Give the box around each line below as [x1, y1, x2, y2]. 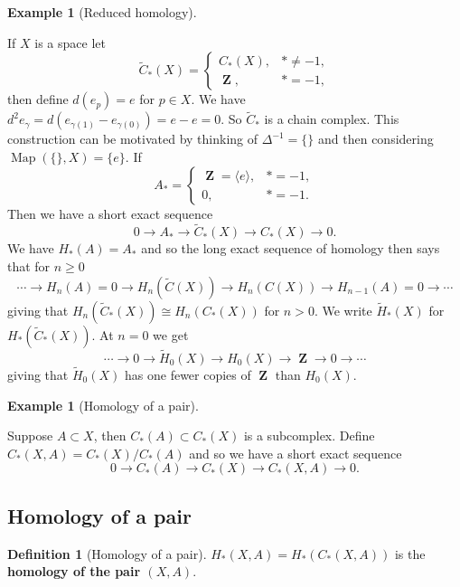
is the [394, 544, 426, 563]
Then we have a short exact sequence [7, 204, 213, 222]
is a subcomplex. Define [243, 426, 375, 445]
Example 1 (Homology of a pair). [7, 395, 199, 414]
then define [7, 90, 69, 109]
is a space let [34, 33, 106, 52]
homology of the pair [7, 562, 141, 581]
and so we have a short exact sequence [189, 443, 402, 462]
